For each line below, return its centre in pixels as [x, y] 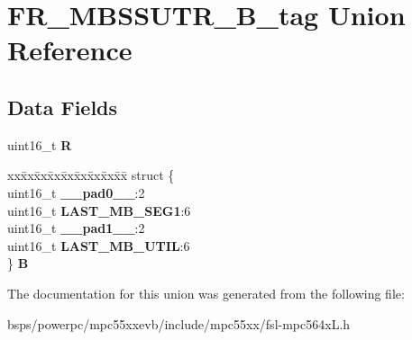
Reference [70, 50]
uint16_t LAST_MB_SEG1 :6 [99, 210]
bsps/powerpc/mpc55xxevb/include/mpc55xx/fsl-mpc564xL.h [179, 323]
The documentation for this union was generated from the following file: [206, 293]
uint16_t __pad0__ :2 [76, 192]
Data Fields [63, 107]
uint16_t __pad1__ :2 [76, 228]
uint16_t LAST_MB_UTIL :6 [99, 245]
